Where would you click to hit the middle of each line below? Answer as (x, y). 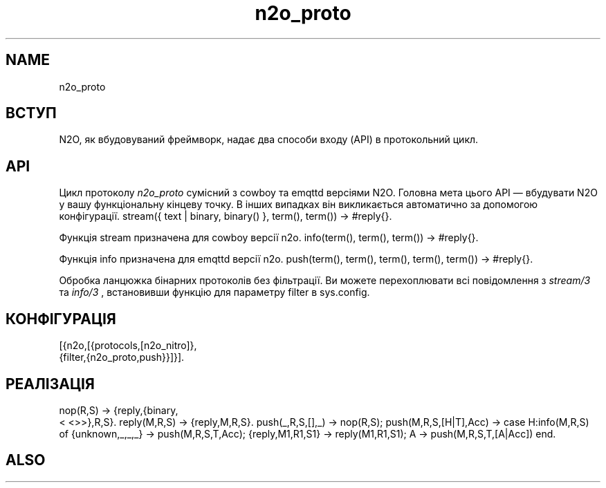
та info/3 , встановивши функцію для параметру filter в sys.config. (214, 292)
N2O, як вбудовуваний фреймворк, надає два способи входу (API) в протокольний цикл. (269, 140)
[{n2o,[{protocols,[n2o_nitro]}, (128, 346)
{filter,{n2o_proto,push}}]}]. (122, 357)
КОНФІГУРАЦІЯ (61, 319)
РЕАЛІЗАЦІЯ (50, 384)
